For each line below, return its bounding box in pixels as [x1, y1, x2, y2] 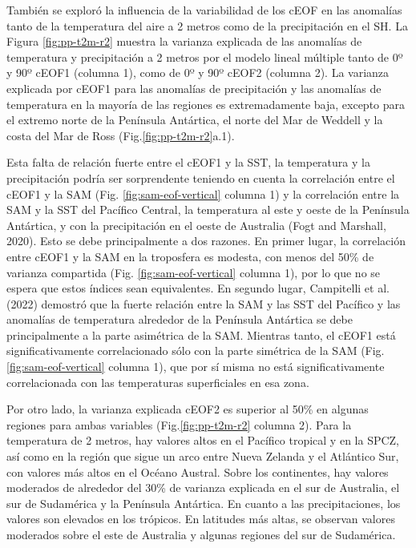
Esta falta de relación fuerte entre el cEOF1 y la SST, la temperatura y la [6, 154, 370, 171]
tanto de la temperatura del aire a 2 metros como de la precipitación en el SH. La [6, 17, 408, 34]
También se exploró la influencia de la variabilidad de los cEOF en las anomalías [6, 2, 402, 18]
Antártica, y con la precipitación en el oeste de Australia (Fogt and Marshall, [6, 216, 386, 233]
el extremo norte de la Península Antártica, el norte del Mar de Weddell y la [6, 111, 383, 128]
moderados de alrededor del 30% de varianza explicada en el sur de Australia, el [6, 479, 400, 496]
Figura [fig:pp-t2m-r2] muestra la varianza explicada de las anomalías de [6, 33, 362, 50]
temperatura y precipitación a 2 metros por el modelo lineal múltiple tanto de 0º [6, 48, 403, 65]
